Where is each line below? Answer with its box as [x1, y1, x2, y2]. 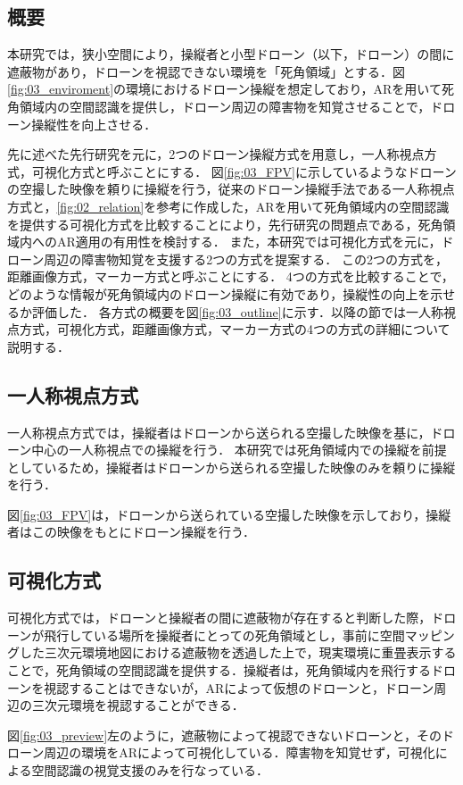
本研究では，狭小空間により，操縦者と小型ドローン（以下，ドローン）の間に [7, 45, 455, 63]
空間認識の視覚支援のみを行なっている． [31, 761, 269, 780]
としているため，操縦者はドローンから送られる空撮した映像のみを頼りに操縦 [7, 457, 456, 476]
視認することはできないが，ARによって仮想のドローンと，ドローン [44, 678, 434, 697]
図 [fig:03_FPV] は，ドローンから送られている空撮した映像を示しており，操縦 [7, 505, 451, 523]
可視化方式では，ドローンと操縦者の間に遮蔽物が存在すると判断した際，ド [7, 608, 444, 627]
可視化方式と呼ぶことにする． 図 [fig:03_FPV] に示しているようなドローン [31, 162, 457, 180]
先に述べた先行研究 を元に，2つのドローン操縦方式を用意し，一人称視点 [7, 145, 425, 163]
